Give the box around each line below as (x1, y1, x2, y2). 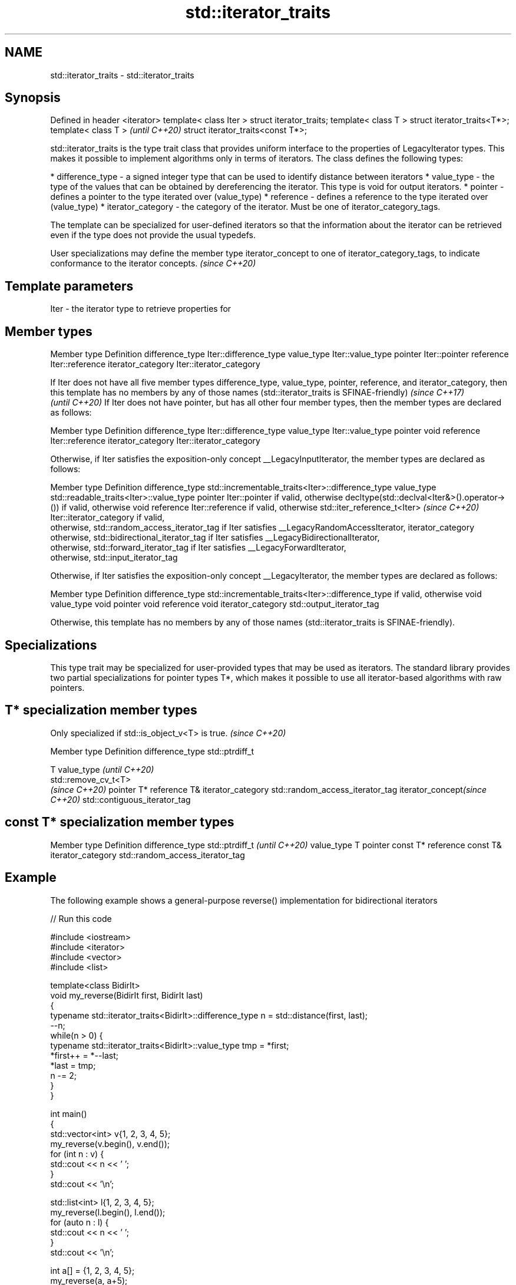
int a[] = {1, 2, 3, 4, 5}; (50, 1265, 135, 1276)
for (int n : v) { (50, 1148, 104, 1159)
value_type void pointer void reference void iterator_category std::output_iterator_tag (50, 599, 379, 609)
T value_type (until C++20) (50, 764, 154, 775)
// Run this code (50, 913, 112, 924)
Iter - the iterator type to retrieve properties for (50, 304, 231, 314)
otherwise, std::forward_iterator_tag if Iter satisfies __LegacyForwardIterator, (50, 542, 346, 553)
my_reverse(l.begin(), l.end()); (50, 1207, 166, 1217)
